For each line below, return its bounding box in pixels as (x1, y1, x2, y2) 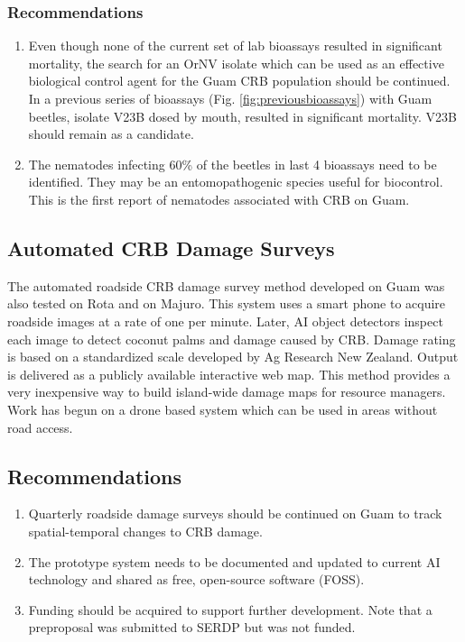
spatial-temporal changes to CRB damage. (28, 521, 263, 540)
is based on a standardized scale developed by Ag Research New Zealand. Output (7, 347, 459, 366)
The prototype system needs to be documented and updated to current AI (28, 552, 441, 571)
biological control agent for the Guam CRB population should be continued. (28, 71, 451, 90)
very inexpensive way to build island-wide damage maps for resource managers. (7, 382, 446, 401)
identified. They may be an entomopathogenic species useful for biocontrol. (28, 172, 443, 191)
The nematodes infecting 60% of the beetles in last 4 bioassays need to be (28, 154, 437, 173)
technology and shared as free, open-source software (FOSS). (28, 570, 365, 589)
